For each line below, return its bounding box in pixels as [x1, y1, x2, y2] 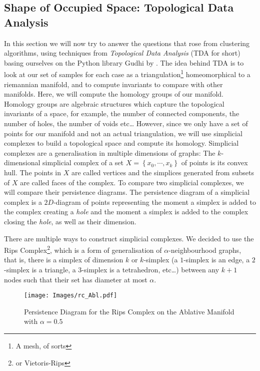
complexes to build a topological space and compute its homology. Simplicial [4, 138, 239, 148]
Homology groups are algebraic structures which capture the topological [4, 98, 224, 109]
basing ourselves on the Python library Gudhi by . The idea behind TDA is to [4, 57, 244, 68]
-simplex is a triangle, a [4, 264, 76, 274]
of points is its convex [181, 157, 248, 168]
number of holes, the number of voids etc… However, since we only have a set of [4, 118, 248, 128]
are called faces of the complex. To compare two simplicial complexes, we [20, 177, 244, 187]
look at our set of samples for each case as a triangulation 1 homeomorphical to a [4, 68, 250, 80]
